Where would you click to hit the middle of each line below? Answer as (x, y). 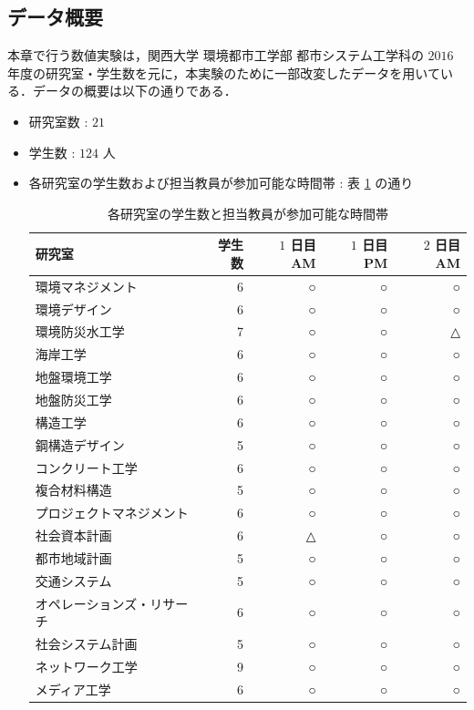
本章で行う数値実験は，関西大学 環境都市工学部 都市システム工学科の (216, 55)
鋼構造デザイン (80, 444)
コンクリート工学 (86, 467)
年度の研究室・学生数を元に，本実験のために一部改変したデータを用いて (224, 72)
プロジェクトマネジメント (112, 513)
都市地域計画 (73, 557)
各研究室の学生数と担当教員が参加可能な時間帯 (247, 213)
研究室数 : (58, 121)
